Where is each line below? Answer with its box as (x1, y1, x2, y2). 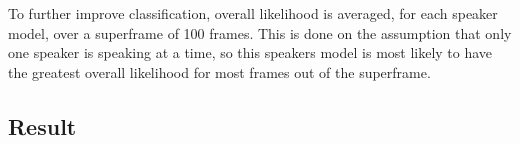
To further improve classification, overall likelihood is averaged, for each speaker (8, 3, 498, 23)
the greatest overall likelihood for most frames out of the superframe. (8, 61, 431, 82)
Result (8, 110, 77, 141)
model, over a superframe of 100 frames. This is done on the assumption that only (8, 22, 512, 43)
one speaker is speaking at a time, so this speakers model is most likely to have (8, 42, 493, 63)
